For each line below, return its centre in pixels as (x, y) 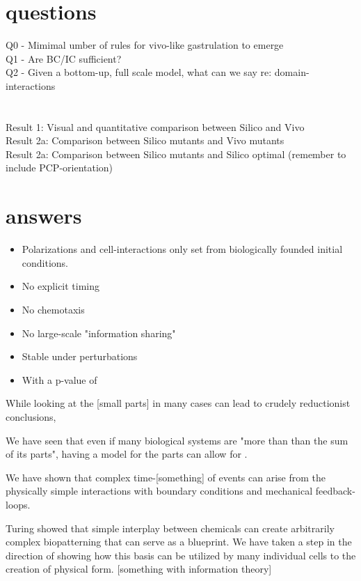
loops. (18, 504)
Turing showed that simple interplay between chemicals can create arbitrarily (170, 528)
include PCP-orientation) (59, 168)
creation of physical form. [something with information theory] (139, 569)
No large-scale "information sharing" (99, 333)
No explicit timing (61, 286)
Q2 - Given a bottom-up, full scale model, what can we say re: (139, 72)
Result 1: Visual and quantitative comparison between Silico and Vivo (155, 126)
